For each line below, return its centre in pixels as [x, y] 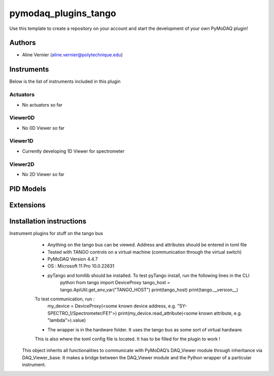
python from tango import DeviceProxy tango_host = [115, 283]
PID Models [28, 189]
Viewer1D [22, 141]
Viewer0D [22, 118]
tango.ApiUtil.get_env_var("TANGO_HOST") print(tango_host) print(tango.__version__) [149, 290]
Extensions [27, 205]
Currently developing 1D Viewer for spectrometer [73, 151]
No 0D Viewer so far [43, 128]
